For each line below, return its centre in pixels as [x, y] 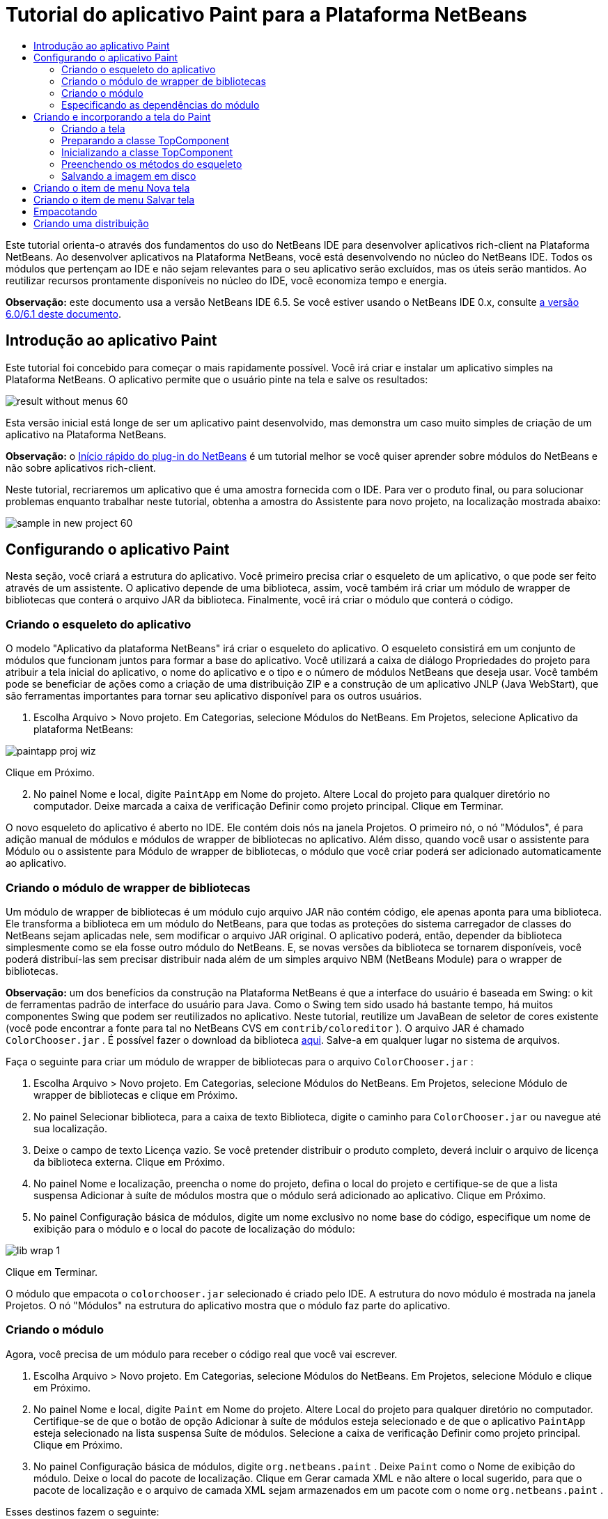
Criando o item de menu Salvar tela [114, 199]
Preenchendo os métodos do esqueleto [152, 164]
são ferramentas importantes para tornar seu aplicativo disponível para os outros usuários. [214, 696]
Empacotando [65, 211]
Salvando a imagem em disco [129, 176]
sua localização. [71, 1128]
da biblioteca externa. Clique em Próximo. [129, 1162]
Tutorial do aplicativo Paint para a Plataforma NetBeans [266, 15]
